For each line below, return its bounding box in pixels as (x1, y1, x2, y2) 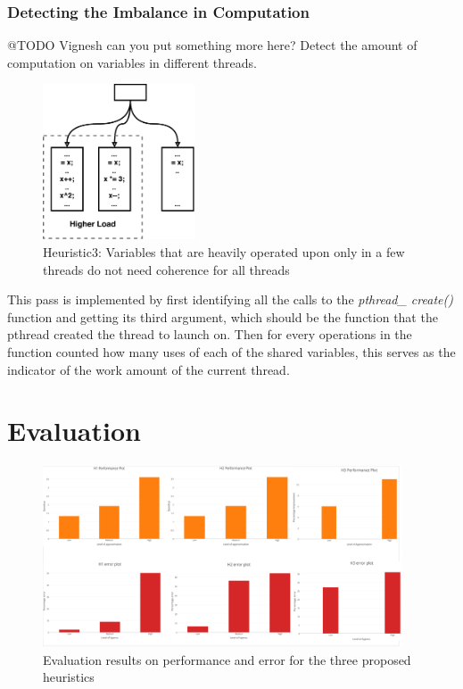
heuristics (43, 668, 95, 686)
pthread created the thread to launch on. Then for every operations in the (7, 325, 412, 344)
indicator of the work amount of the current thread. (7, 360, 290, 378)
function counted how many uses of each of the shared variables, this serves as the (7, 343, 456, 361)
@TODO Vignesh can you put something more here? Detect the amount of (7, 36, 418, 54)
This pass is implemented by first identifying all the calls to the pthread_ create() (7, 290, 453, 309)
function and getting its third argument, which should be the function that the (7, 307, 438, 326)
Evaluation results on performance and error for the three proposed (43, 650, 411, 668)
